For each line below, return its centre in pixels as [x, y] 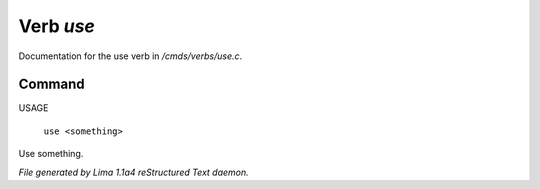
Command [51, 84]
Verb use [56, 26]
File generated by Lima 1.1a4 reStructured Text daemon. [133, 172]
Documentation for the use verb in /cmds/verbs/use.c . [130, 56]
